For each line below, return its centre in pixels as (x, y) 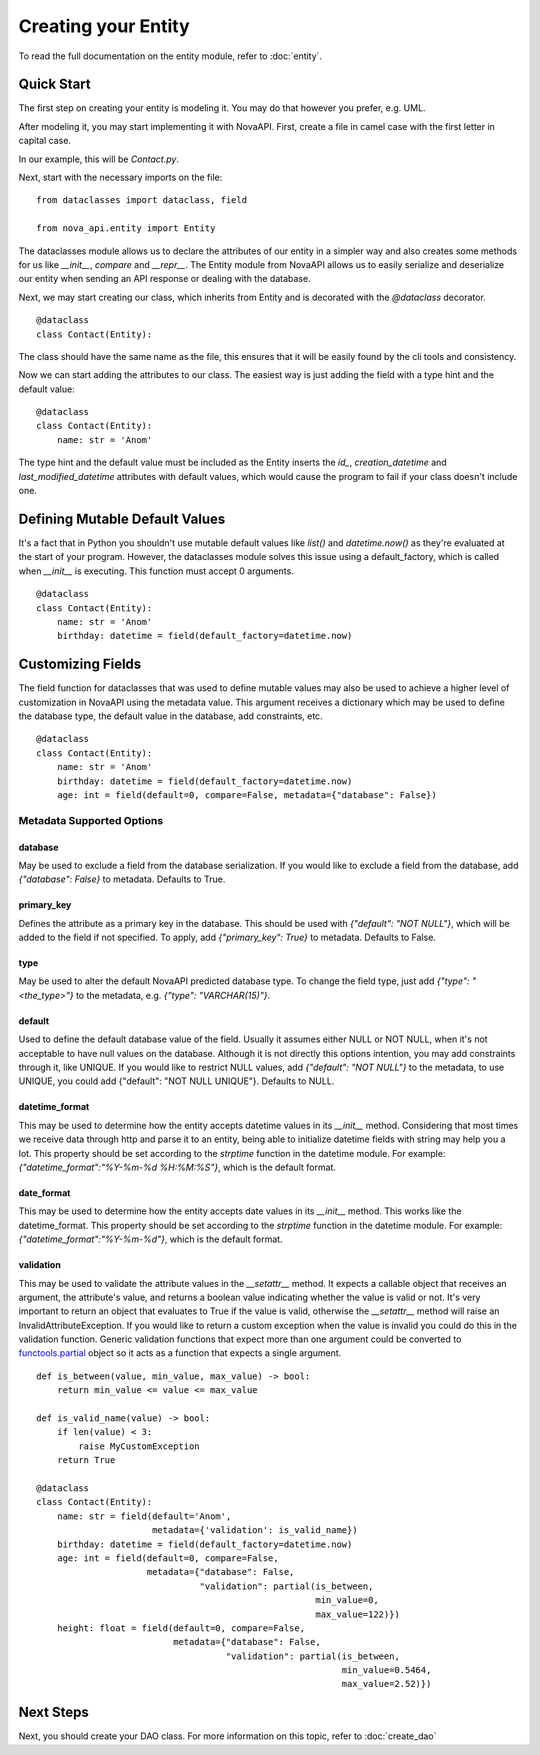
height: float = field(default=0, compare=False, (180, 1628)
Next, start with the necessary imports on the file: (120, 177)
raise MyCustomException (139, 1446)
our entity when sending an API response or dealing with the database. (164, 279)
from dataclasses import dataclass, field (142, 200)
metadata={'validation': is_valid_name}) (255, 1530)
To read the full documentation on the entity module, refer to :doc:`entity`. (170, 56)
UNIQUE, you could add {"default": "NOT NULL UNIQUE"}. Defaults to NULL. (176, 1081)
